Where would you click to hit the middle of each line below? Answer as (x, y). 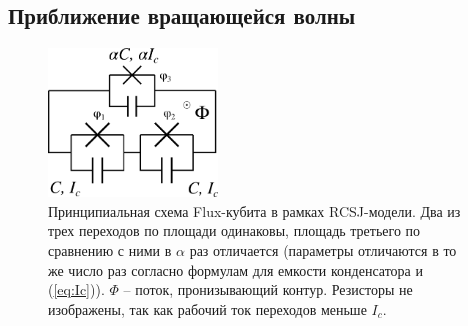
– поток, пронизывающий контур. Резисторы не (268, 289)
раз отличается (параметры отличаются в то (323, 250)
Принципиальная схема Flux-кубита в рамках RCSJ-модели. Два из (254, 210)
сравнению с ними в (110, 250)
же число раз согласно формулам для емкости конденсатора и (235, 269)
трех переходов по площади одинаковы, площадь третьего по (234, 230)
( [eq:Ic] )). (76, 289)
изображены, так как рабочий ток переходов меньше (207, 308)
